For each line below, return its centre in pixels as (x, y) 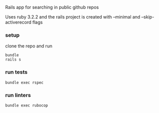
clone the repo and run (29, 46)
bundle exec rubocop (27, 105)
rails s (13, 59)
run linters (18, 95)
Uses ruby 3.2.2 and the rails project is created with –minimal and (73, 17)
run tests (16, 72)
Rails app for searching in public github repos (52, 7)
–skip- (148, 17)
